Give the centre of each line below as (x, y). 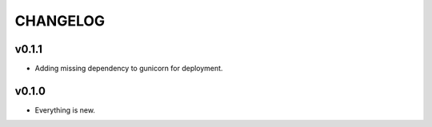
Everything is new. (65, 110)
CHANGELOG (60, 21)
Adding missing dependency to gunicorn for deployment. (129, 69)
